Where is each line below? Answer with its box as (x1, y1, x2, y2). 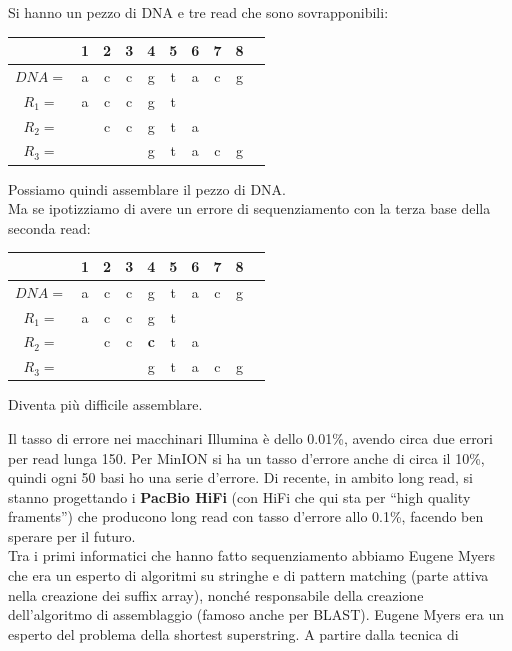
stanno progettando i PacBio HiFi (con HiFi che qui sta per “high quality (8, 486, 471, 507)
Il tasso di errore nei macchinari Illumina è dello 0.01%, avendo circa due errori (8, 427, 494, 448)
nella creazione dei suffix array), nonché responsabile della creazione (8, 584, 424, 605)
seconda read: (8, 217, 91, 238)
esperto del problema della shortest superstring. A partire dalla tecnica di (8, 623, 459, 644)
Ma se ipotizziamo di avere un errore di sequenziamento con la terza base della (8, 198, 491, 219)
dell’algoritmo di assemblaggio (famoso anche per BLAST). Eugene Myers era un (8, 604, 505, 625)
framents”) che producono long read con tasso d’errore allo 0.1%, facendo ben (8, 506, 484, 527)
